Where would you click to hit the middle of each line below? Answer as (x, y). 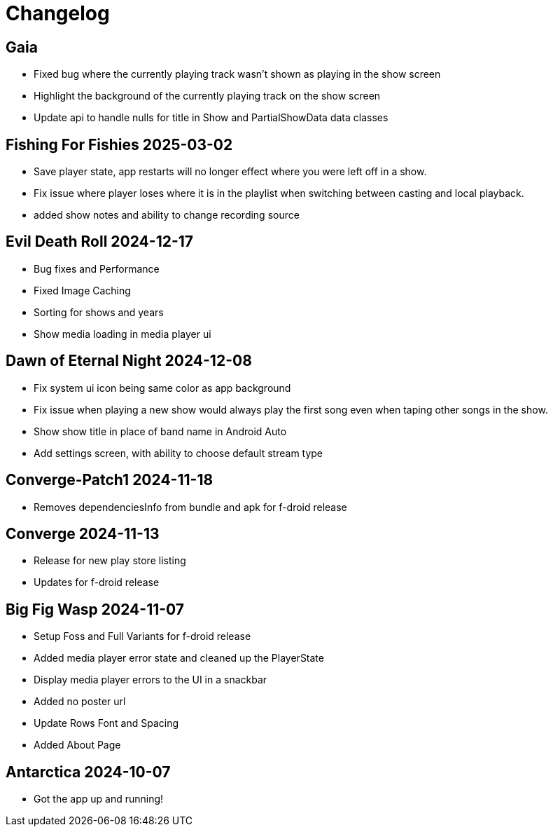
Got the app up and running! (99, 799)
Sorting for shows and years (99, 312)
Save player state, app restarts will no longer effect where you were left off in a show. (230, 172)
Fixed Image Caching (82, 290)
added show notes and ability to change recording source (167, 215)
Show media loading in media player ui (122, 334)
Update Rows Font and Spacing (106, 723)
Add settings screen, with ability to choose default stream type (178, 453)
